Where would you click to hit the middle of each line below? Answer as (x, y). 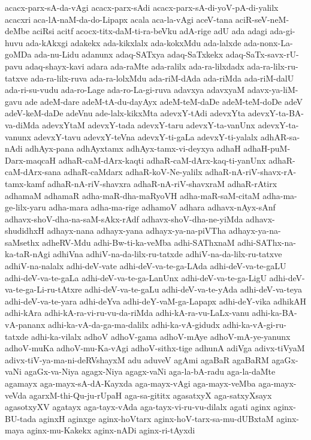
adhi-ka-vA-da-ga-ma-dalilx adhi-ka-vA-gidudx (134, 325)
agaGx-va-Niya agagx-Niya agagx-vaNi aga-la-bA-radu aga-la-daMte (150, 371)
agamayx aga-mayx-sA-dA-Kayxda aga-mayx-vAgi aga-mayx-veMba (130, 383)
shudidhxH (25, 230)
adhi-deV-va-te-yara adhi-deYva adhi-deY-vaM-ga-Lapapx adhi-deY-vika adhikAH (156, 301)
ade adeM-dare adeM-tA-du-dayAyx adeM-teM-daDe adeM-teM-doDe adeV (164, 101)
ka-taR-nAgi (28, 254)
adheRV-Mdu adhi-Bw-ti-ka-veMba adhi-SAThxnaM (138, 242)
